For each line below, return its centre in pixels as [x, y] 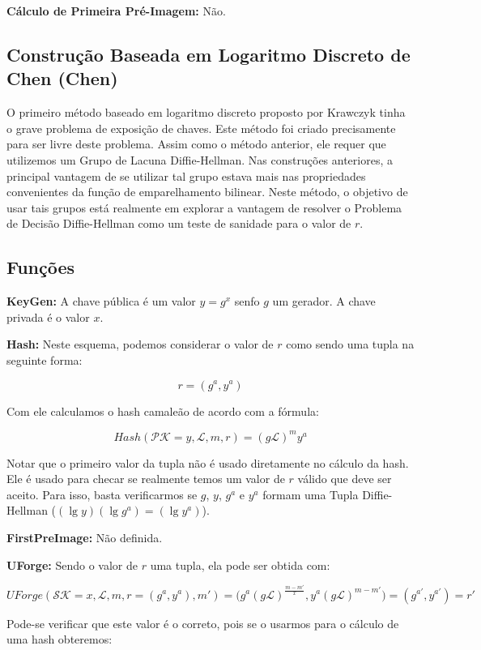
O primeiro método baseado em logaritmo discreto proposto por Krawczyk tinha [206, 112]
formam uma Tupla [311, 494]
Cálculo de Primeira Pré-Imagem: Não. [116, 11]
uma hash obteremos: [60, 639]
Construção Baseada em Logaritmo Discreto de [209, 54]
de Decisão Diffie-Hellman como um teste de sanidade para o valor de [179, 223]
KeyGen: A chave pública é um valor [101, 301]
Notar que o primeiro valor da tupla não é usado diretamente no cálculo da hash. [208, 462]
